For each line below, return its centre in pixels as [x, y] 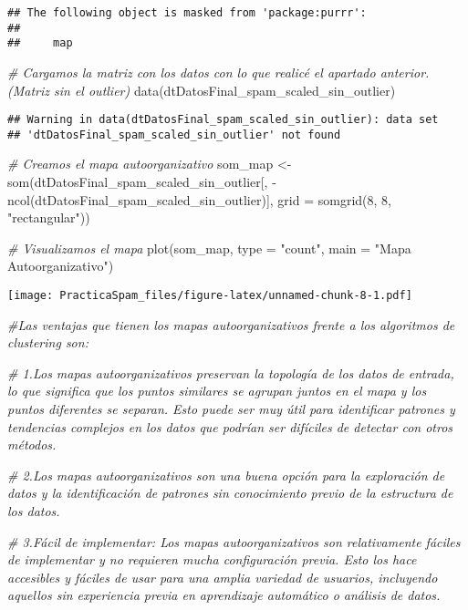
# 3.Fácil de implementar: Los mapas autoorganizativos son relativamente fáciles [234, 541]
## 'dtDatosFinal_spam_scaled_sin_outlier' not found [174, 134]
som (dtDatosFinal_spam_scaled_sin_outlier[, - [142, 182]
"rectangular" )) [49, 217]
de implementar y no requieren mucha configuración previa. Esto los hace [212, 559]
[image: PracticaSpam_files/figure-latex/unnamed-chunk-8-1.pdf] [210, 296]
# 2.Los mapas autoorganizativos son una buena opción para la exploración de [226, 475]
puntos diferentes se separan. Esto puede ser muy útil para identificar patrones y [231, 409]
